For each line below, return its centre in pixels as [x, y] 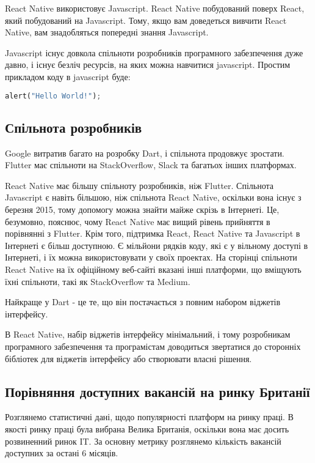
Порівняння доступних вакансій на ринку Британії [157, 391]
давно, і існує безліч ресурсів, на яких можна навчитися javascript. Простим [148, 65]
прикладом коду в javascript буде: [68, 76]
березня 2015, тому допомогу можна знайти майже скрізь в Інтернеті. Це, [142, 209]
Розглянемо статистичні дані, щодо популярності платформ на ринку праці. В [149, 417]
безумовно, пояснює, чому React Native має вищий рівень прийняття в [138, 221]
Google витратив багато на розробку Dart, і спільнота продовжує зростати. [145, 153]
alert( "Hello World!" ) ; [53, 96]
